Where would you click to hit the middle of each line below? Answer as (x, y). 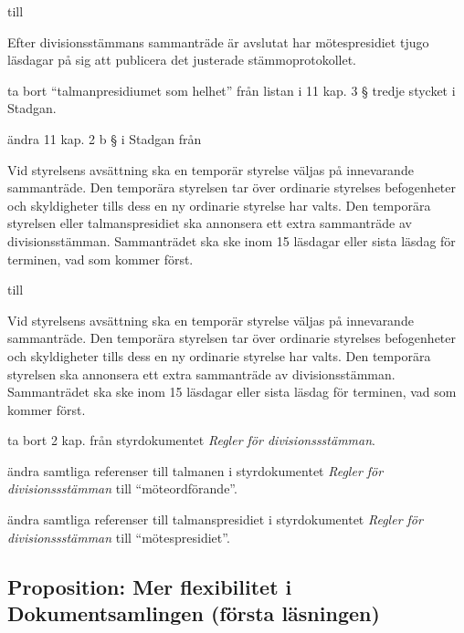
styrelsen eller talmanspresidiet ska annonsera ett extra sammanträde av (210, 223)
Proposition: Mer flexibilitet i (150, 586)
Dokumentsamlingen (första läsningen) (194, 613)
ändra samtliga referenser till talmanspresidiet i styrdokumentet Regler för (215, 519)
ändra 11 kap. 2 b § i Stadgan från (105, 138)
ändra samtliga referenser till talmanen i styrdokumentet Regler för (195, 470)
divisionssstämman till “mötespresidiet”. (119, 537)
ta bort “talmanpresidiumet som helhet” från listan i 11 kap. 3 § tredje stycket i (232, 90)
